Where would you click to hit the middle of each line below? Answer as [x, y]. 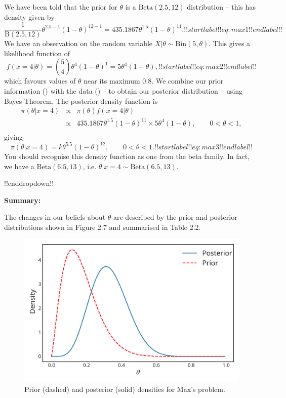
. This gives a [230, 43]
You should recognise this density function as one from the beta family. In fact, [127, 156]
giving [13, 136]
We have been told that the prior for [61, 7]
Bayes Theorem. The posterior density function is [81, 101]
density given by [29, 16]
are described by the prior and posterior [175, 217]
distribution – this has [221, 7]
